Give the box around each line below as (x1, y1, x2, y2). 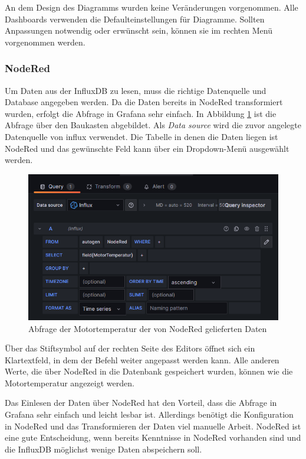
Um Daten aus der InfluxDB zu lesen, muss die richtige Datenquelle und (5, 84, 266, 96)
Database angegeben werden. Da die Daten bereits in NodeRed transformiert (5, 96, 283, 108)
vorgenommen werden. (5, 35, 85, 48)
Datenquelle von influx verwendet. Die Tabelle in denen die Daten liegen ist (5, 130, 278, 142)
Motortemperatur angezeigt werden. (5, 376, 134, 389)
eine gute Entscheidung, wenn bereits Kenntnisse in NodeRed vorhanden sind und (5, 431, 301, 444)
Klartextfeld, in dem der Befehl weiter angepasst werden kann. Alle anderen (5, 353, 279, 366)
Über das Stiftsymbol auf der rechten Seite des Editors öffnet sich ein (5, 342, 255, 354)
